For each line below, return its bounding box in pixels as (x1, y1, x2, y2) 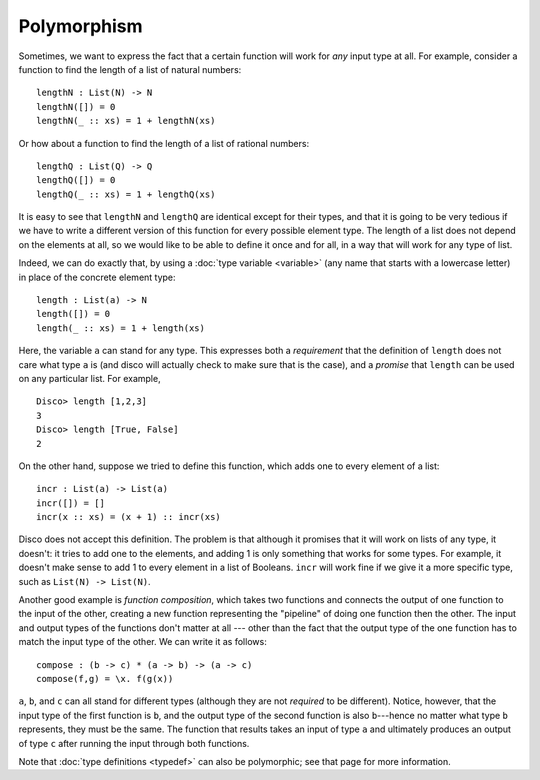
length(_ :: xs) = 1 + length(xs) (36, 322, 205, 334)
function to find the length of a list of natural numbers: (18, 63, 242, 75)
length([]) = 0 (36, 308, 111, 320)
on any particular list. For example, (18, 372, 161, 384)
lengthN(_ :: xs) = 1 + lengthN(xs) (36, 115, 216, 127)
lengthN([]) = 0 (36, 101, 116, 112)
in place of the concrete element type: (18, 271, 176, 283)
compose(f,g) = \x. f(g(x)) (36, 673, 174, 684)
